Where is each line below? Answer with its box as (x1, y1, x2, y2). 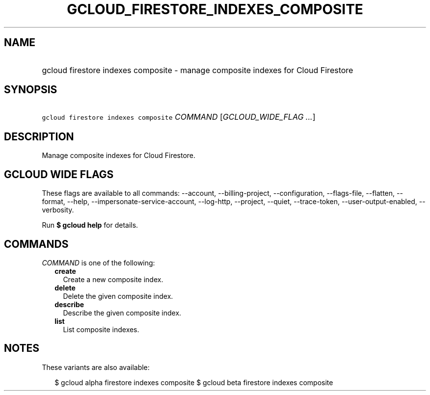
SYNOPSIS (4, 83, 57, 96)
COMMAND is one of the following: (42, 258, 155, 267)
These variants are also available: (42, 363, 150, 371)
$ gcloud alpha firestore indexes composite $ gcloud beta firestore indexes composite (54, 378, 333, 387)
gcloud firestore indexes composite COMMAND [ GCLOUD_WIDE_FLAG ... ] (42, 112, 316, 122)
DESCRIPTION (4, 130, 74, 143)
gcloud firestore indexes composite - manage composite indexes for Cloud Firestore (42, 65, 353, 75)
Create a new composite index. (63, 275, 163, 284)
